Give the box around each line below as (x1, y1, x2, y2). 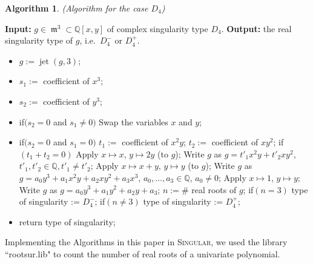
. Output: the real (221, 22, 292, 35)
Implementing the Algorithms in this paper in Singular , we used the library (5, 236, 288, 248)
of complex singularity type (107, 22, 208, 35)
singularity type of (5, 34, 73, 47)
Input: (5, 22, 31, 35)
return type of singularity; (19, 215, 116, 228)
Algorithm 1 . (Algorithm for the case (5, 2, 148, 14)
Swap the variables (99, 115, 168, 128)
